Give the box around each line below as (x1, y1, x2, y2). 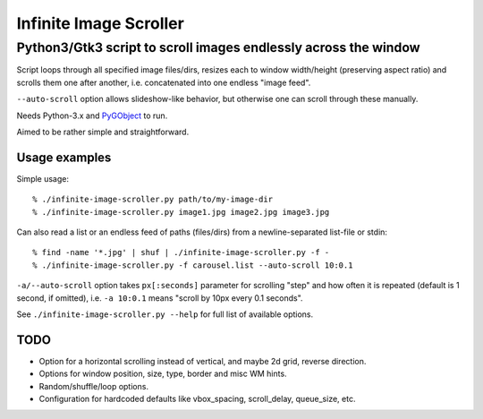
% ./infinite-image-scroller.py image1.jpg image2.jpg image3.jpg (32, 207, 330, 217)
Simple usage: (16, 173, 70, 184)
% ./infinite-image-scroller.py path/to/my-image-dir (32, 194, 273, 205)
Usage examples (16, 150, 112, 165)
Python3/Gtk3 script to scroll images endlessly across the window (16, 39, 420, 56)
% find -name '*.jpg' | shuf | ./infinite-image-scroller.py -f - (32, 247, 330, 258)
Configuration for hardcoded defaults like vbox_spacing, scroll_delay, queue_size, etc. (38, 394, 356, 405)
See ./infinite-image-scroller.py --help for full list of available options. (16, 309, 314, 320)
